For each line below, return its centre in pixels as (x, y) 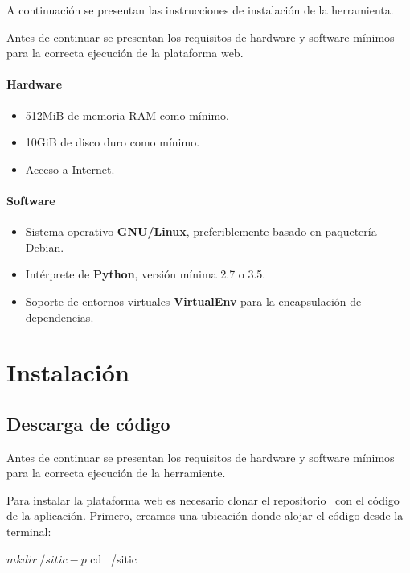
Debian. (45, 247)
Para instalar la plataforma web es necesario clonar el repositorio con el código (203, 499)
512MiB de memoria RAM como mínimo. (127, 115)
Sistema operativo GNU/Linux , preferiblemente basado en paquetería (201, 231)
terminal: (29, 532)
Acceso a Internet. (70, 169)
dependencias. (59, 317)
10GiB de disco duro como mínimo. (113, 142)
